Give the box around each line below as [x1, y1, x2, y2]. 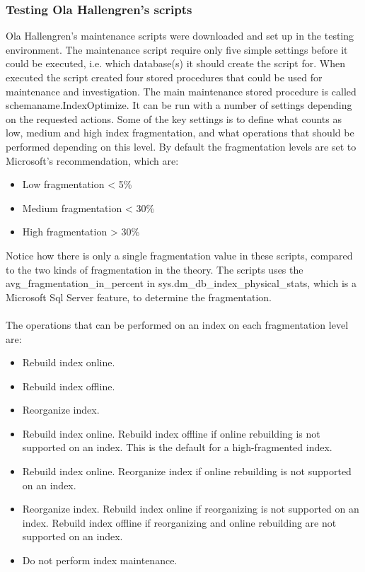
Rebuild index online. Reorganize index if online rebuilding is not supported [22, 464, 352, 479]
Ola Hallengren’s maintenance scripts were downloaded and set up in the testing [6, 28, 354, 43]
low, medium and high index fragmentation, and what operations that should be [6, 125, 354, 140]
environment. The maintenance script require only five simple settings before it [6, 42, 348, 57]
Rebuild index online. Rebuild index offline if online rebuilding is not [22, 426, 320, 440]
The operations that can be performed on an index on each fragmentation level [6, 317, 349, 332]
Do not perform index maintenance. [22, 553, 178, 568]
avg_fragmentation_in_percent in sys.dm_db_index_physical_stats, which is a [6, 276, 357, 291]
